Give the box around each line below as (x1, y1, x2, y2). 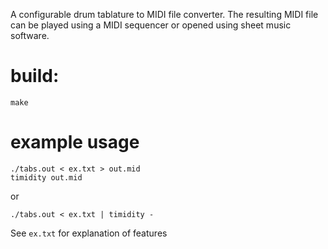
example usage (10, 131, 140, 154)
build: (10, 65, 60, 88)
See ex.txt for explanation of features (10, 227, 168, 239)
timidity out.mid (10, 172, 83, 183)
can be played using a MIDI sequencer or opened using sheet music (10, 19, 292, 31)
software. (10, 30, 50, 41)
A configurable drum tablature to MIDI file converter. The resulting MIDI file (10, 9, 319, 20)
